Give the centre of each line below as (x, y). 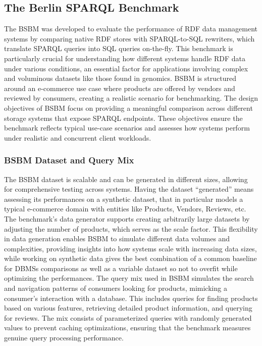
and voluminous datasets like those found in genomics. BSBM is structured (120, 78)
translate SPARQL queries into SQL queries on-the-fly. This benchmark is (119, 48)
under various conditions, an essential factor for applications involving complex (126, 68)
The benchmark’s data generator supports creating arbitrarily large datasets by (127, 218)
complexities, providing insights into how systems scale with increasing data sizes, (130, 248)
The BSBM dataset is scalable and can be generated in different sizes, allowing (126, 179)
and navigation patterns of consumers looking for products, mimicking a (116, 288)
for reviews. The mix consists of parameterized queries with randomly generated (128, 317)
